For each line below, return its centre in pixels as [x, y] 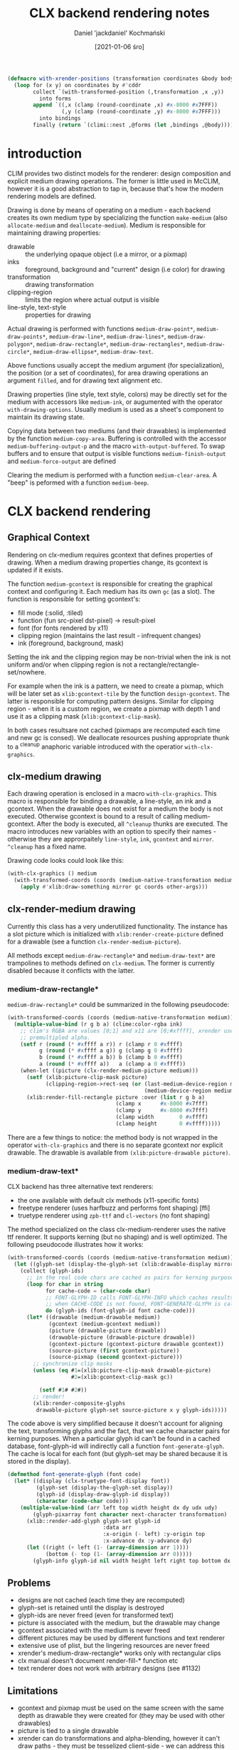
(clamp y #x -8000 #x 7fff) [162, 1111]
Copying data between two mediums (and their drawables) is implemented [117, 430]
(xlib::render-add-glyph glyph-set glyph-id [93, 1521]
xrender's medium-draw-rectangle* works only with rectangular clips [119, 1653]
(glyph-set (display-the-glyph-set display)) [105, 1488]
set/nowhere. [27, 672]
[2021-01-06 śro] [119, 46]
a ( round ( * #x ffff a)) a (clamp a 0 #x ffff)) [112, 1064]
